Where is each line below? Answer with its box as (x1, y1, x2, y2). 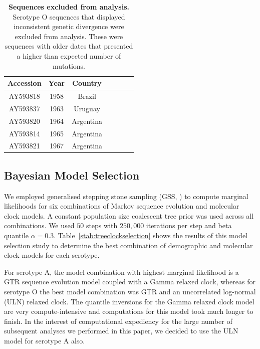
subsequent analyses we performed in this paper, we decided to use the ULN (4, 325, 238, 336)
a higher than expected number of (17, 50, 121, 61)
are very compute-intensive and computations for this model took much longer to (4, 306, 253, 316)
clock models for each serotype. (4, 250, 100, 260)
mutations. (52, 60, 85, 71)
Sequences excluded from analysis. (8, 2, 129, 12)
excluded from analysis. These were (15, 31, 123, 41)
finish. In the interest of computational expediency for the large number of (4, 315, 232, 326)
